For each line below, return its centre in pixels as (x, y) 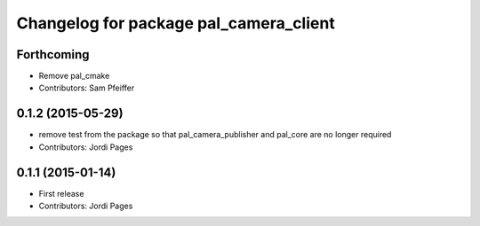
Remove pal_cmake (74, 76)
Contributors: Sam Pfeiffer (87, 88)
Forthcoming (53, 55)
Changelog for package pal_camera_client (176, 23)
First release (61, 193)
